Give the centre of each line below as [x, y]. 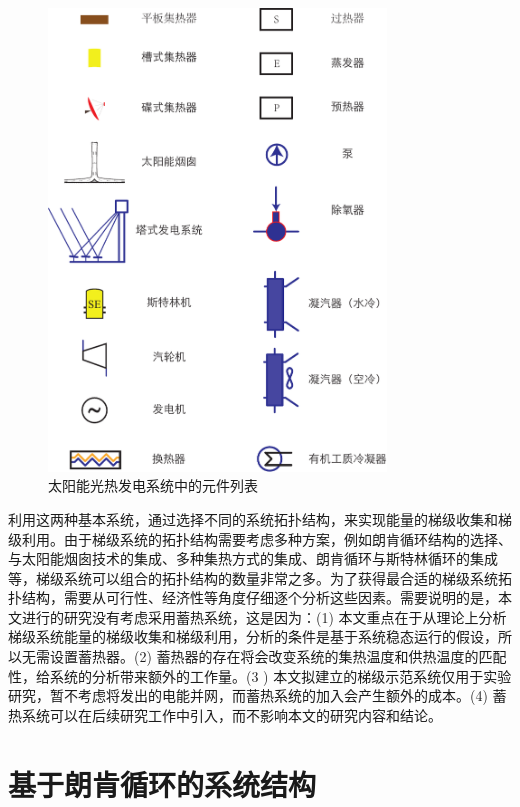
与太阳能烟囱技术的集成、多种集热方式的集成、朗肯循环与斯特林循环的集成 [253, 558]
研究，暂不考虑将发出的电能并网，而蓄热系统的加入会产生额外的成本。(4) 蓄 [257, 695]
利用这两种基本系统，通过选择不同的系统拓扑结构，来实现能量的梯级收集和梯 [260, 518]
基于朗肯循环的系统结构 [162, 783]
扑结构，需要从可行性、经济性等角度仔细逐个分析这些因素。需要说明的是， [253, 597]
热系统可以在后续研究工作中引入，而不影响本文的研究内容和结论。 [225, 714]
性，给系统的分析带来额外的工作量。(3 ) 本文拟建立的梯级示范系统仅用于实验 [260, 675]
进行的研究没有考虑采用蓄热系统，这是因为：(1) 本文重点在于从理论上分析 [264, 616]
